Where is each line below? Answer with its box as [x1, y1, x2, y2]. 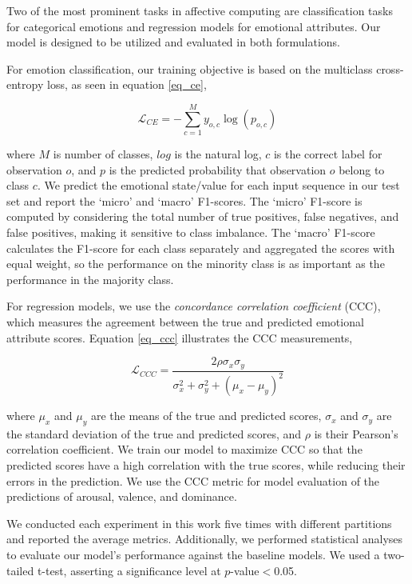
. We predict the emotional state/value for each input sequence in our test [37, 177, 400, 194]
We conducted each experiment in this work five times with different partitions [6, 514, 392, 531]
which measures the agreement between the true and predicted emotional [6, 314, 364, 330]
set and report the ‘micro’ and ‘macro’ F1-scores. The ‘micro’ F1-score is [6, 192, 362, 209]
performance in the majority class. [6, 270, 174, 287]
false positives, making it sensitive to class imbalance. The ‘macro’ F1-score [6, 224, 375, 241]
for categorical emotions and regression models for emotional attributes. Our [6, 18, 381, 34]
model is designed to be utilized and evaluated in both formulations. [6, 34, 340, 50]
